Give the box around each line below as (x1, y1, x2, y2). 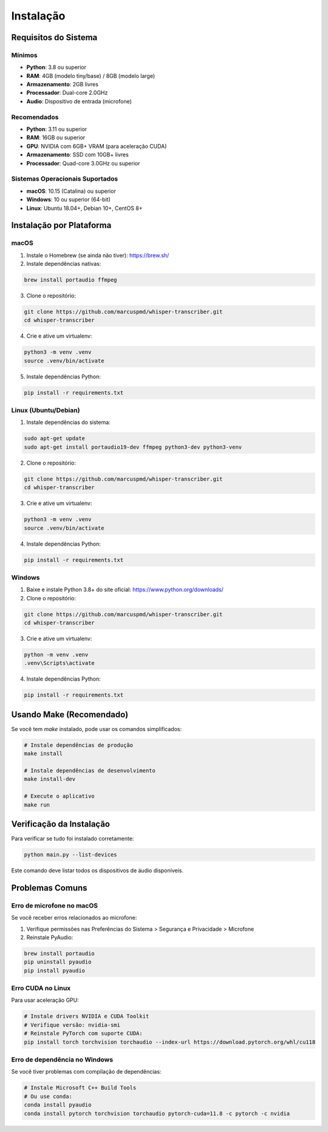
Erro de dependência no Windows (11, 1055, 114, 1064)
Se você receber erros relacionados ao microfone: (11, 914, 137, 922)
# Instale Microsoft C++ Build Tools (24, 1085, 137, 1091)
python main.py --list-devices (24, 852, 118, 858)
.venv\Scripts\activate (24, 660, 95, 667)
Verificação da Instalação (11, 819, 111, 829)
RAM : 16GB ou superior (26, 134, 86, 141)
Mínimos (11, 50, 38, 59)
